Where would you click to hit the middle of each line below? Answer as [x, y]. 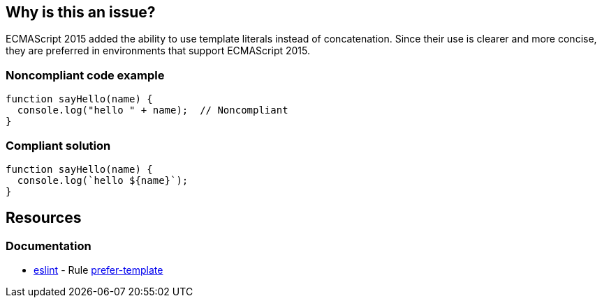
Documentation [49, 246]
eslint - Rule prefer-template [98, 270]
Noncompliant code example [85, 75]
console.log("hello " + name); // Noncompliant [153, 110]
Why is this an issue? [81, 12]
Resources [44, 218]
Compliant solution [58, 145]
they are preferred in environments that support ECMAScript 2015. [158, 51]
